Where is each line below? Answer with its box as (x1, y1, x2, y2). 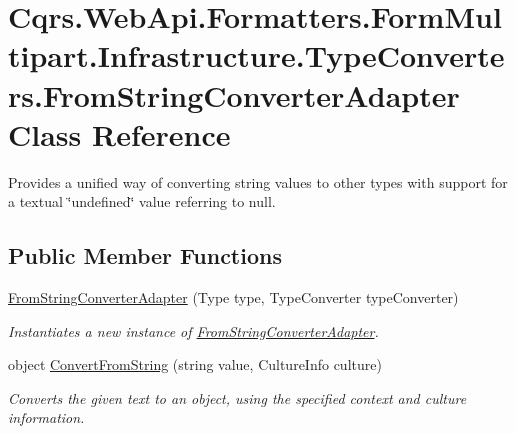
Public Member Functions (8, 240, 282, 271)
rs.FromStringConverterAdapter (8, 74, 460, 115)
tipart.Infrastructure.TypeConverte (8, 35, 505, 76)
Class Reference (8, 113, 231, 154)
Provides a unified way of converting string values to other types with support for (8, 171, 508, 192)
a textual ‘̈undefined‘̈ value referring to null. (8, 191, 276, 212)
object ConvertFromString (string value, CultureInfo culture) (8, 354, 382, 375)
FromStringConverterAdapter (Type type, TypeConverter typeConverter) (8, 287, 459, 308)
